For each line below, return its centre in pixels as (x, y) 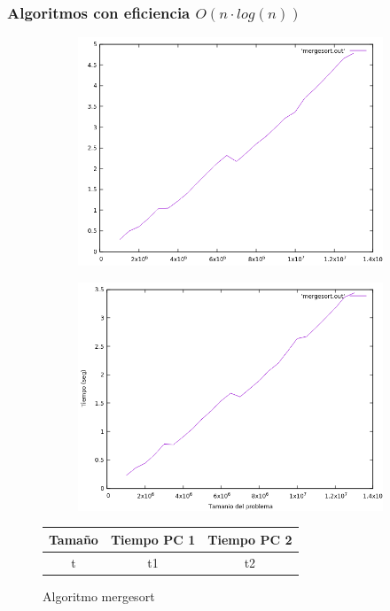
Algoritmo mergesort (99, 596)
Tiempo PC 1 (153, 539)
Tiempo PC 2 (250, 539)
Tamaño (74, 539)
